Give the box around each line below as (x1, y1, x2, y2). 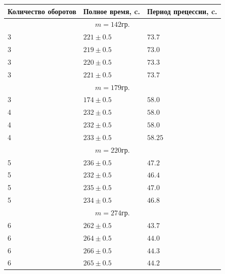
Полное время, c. (83, 6, 141, 16)
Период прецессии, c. (147, 6, 217, 16)
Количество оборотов (8, 6, 76, 16)
